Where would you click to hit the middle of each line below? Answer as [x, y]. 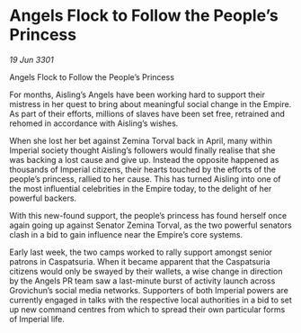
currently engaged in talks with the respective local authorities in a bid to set [150, 300]
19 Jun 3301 [31, 59]
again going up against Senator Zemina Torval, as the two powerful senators [150, 225]
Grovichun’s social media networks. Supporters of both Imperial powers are [149, 290]
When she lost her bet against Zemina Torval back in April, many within [141, 140]
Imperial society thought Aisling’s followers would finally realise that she [142, 150]
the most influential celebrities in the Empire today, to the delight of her [141, 188]
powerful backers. [43, 198]
